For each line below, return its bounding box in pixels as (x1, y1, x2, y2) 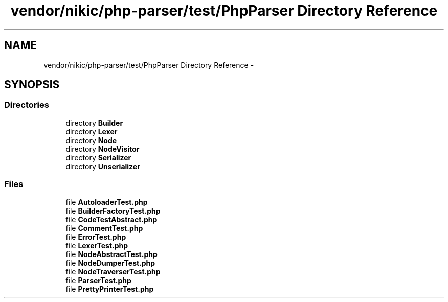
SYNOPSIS (4, 78, 60, 91)
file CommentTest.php (65, 223, 143, 233)
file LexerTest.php (65, 241, 128, 250)
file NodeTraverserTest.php (65, 267, 161, 276)
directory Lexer (65, 127, 118, 136)
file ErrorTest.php (65, 232, 126, 241)
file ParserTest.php (65, 275, 131, 285)
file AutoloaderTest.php (65, 197, 148, 206)
